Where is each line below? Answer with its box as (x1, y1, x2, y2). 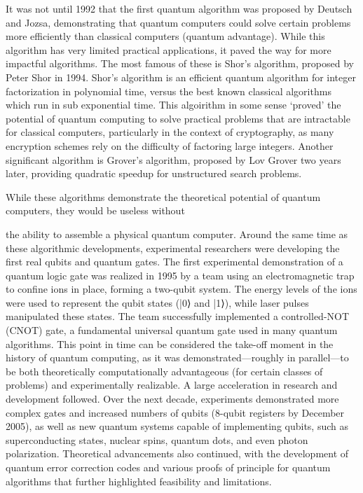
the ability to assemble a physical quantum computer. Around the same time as (6, 226, 348, 241)
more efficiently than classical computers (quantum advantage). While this (6, 29, 325, 43)
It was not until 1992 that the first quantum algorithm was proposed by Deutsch (6, 1, 352, 15)
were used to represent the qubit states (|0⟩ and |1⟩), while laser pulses (6, 295, 309, 310)
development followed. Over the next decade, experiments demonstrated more (6, 391, 339, 406)
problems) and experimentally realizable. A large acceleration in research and (6, 377, 338, 392)
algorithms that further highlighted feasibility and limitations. (6, 473, 272, 488)
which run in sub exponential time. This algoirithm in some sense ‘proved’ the (6, 97, 341, 112)
